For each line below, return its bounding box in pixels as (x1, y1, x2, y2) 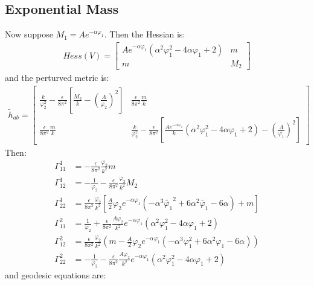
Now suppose (5, 28, 53, 40)
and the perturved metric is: (5, 71, 109, 84)
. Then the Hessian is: (104, 28, 185, 40)
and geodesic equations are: (5, 269, 106, 281)
